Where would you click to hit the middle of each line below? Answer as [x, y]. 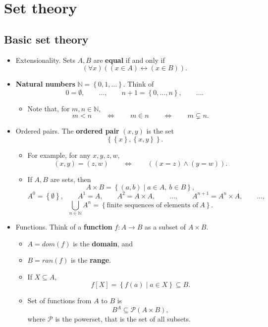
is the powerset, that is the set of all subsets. [123, 319]
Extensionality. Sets [45, 60]
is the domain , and [103, 243]
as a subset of [165, 226]
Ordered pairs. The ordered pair [67, 131]
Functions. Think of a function [64, 226]
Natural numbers [45, 84]
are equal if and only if [129, 60]
